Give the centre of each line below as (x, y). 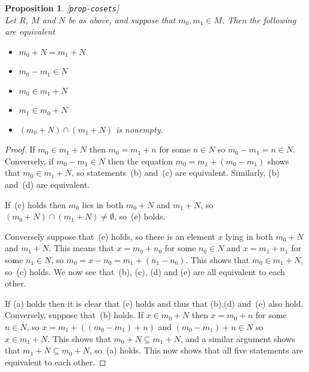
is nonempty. (140, 129)
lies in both (103, 204)
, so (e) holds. (140, 216)
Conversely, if (29, 161)
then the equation (140, 161)
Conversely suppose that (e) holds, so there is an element (110, 236)
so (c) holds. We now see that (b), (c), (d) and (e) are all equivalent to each (145, 271)
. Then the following (259, 19)
